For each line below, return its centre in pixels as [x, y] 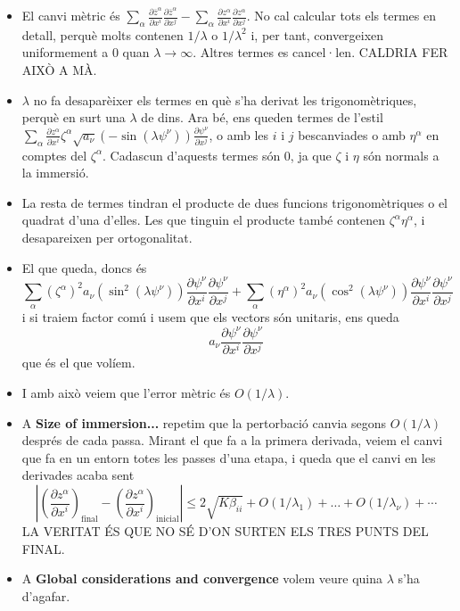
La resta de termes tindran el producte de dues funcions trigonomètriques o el [234, 202]
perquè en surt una [74, 117]
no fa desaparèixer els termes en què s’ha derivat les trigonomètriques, [225, 99]
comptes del [54, 155]
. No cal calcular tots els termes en [341, 15]
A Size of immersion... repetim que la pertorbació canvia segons [204, 422]
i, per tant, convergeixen [317, 34]
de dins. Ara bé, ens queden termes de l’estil [262, 117]
